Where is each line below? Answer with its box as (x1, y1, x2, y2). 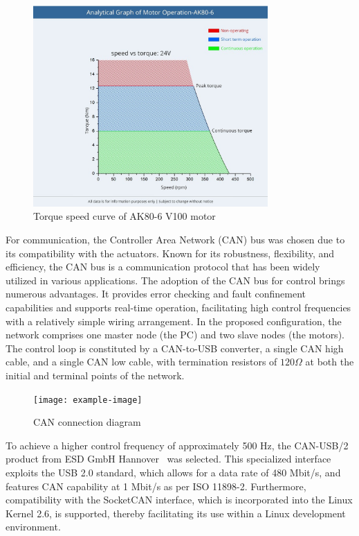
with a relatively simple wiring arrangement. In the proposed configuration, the (6, 313, 342, 328)
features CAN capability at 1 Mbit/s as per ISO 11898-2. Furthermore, (6, 478, 306, 493)
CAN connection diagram (33, 415, 141, 429)
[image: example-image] (33, 395, 142, 405)
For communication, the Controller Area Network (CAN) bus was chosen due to (6, 232, 345, 247)
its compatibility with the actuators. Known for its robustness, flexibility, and (6, 245, 335, 260)
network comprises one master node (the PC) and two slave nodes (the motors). (6, 327, 344, 342)
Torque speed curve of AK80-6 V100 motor (33, 209, 216, 223)
